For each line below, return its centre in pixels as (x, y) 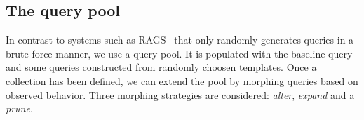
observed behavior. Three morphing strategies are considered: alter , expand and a (180, 94)
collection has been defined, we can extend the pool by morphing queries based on (182, 80)
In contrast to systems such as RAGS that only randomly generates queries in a (180, 40)
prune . (19, 108)
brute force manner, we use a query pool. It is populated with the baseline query (179, 53)
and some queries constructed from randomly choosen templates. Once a (161, 67)
